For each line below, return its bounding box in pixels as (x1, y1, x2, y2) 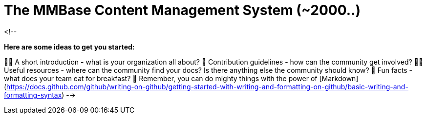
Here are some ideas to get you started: (4, 42, 135, 51)
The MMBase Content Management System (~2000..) (4, 2, 361, 18)
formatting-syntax (4, 90, 62, 99)
